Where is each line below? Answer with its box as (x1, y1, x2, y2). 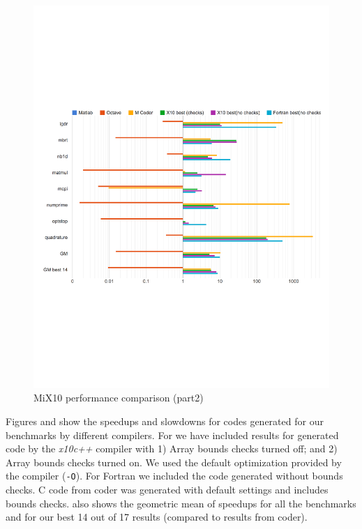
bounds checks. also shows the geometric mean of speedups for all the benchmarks (6, 496, 356, 510)
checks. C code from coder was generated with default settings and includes (6, 482, 329, 497)
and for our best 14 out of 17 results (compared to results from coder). (6, 509, 308, 524)
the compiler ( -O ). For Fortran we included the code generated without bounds (6, 468, 343, 483)
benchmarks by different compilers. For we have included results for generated (6, 427, 339, 442)
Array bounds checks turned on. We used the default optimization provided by (6, 454, 342, 469)
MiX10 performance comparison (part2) (33, 390, 204, 405)
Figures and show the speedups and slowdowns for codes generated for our (6, 414, 324, 429)
